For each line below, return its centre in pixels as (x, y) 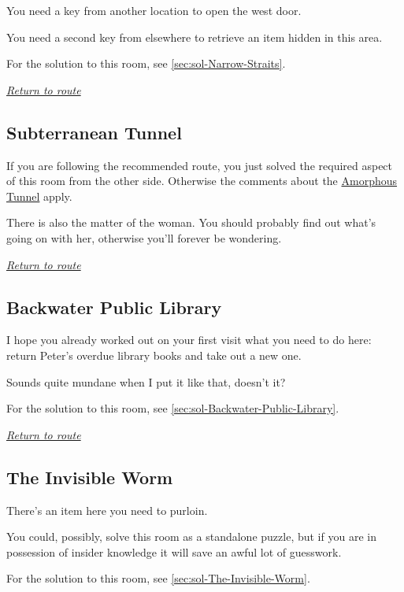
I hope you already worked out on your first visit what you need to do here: (189, 340)
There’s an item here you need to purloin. (107, 510)
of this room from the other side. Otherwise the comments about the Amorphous (202, 181)
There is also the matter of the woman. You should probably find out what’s (191, 222)
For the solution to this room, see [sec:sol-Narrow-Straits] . (146, 63)
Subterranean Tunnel (94, 132)
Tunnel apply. (39, 196)
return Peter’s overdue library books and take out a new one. (154, 355)
